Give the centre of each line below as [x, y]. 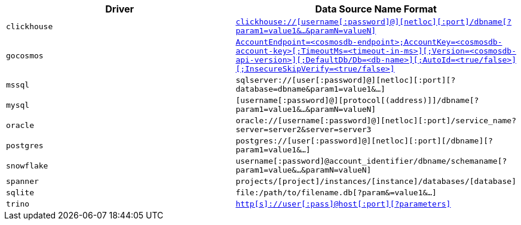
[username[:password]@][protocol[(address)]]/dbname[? [357, 100]
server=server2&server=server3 [304, 129]
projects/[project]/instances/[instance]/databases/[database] [376, 181]
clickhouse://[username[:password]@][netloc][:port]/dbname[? [374, 22]
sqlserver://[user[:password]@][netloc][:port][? [346, 80]
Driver [120, 9]
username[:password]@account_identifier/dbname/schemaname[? [371, 161]
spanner [22, 181]
